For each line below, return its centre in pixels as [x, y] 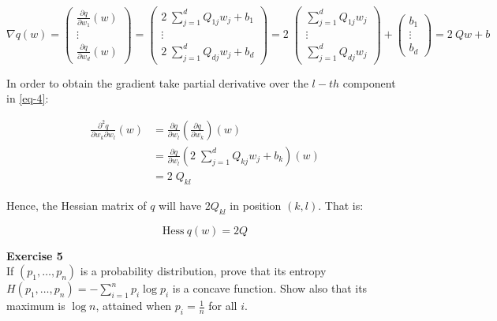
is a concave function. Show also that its [270, 288]
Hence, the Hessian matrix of [77, 205]
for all [223, 306]
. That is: [341, 205]
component [369, 82]
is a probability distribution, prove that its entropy [203, 271]
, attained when [134, 306]
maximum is [36, 306]
